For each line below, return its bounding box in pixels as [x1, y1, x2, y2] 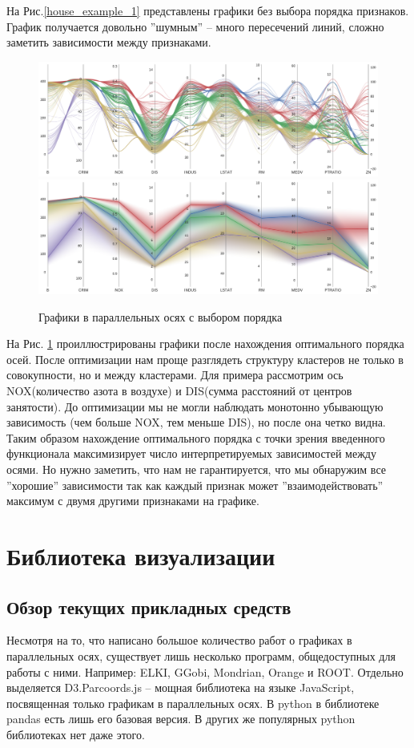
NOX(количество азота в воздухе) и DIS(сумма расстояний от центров [6, 382, 352, 399]
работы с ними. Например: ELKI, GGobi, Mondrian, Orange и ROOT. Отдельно [6, 663, 404, 680]
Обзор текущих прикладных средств [6, 594, 291, 619]
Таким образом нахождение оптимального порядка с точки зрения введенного [6, 429, 385, 446]
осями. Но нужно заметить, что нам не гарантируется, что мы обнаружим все [6, 461, 386, 477]
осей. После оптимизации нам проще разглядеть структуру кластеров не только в [6, 350, 404, 367]
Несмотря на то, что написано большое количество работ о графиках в [6, 632, 352, 649]
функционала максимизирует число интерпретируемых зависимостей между [6, 445, 376, 462]
